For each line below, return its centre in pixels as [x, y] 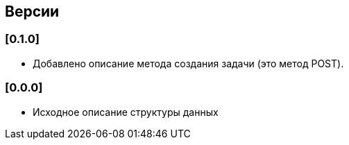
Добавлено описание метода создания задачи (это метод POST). [188, 63]
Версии [32, 11]
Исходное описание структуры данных [126, 112]
